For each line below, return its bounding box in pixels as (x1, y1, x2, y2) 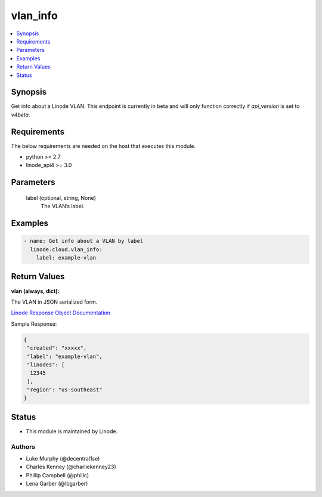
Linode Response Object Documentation (11, 309, 110, 316)
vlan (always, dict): (11, 287, 60, 295)
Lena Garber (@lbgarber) (26, 480, 88, 487)
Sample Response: (11, 320, 57, 328)
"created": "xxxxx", (27, 345, 87, 351)
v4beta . (11, 111, 30, 118)
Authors (11, 442, 36, 450)
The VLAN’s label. (41, 203, 85, 210)
